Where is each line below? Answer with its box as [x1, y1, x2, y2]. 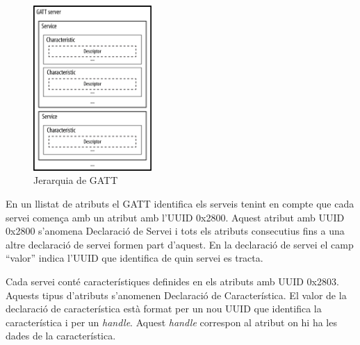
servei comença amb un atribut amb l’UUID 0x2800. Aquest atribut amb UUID [6, 210, 345, 224]
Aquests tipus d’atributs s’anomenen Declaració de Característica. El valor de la [6, 287, 347, 302]
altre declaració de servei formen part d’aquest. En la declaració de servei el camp [6, 237, 354, 251]
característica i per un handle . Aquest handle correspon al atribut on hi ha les [6, 314, 337, 329]
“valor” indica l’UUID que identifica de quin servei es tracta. [6, 251, 263, 265]
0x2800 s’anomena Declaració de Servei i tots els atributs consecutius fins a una [6, 224, 345, 238]
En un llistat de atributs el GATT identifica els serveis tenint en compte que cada [6, 196, 354, 211]
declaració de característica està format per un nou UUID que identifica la [6, 301, 322, 316]
